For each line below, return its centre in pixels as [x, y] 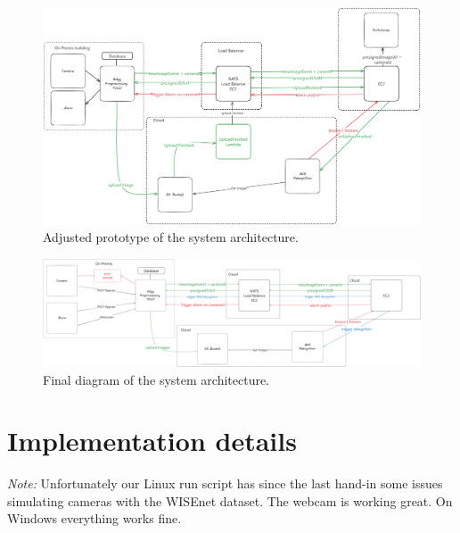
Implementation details [152, 441]
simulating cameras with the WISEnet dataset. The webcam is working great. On [230, 500]
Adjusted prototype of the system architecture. [171, 237]
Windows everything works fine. [94, 518]
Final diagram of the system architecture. [156, 379]
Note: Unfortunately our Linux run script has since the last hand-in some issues [225, 483]
